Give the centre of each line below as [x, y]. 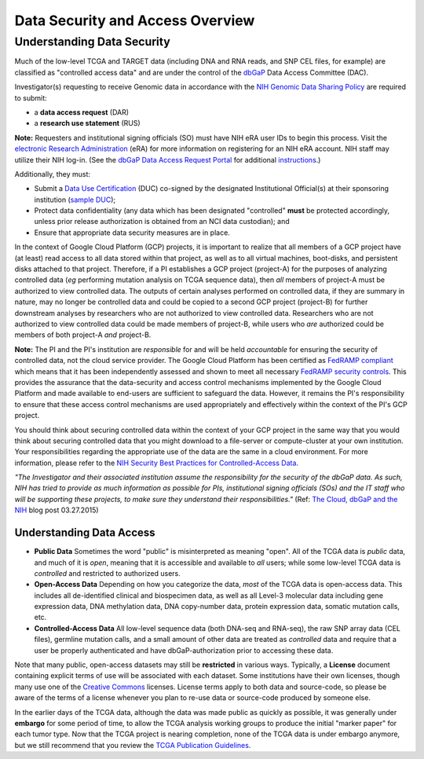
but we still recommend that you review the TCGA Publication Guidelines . [133, 745]
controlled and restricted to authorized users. [107, 573]
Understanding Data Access [85, 533]
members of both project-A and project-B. [83, 335]
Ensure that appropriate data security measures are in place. [132, 233]
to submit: [31, 97]
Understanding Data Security [92, 42]
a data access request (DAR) [82, 112]
